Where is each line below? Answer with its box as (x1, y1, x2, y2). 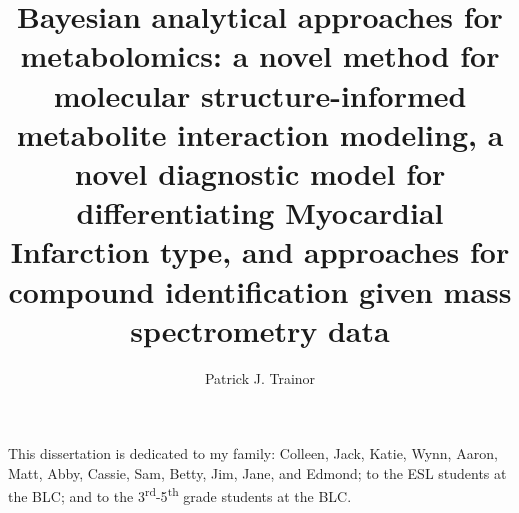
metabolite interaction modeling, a (16, 113, 504, 154)
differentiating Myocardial (76, 192, 444, 233)
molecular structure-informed (53, 74, 467, 115)
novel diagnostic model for (74, 152, 446, 193)
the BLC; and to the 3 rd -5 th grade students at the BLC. (8, 483, 352, 507)
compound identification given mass (8, 270, 512, 311)
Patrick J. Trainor (204, 367, 316, 388)
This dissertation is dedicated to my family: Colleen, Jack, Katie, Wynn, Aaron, (8, 443, 498, 464)
